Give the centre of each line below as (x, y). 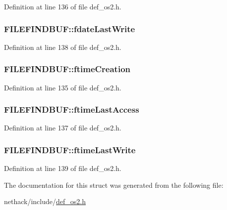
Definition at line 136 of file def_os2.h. (63, 6)
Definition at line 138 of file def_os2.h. (63, 47)
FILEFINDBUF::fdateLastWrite (70, 28)
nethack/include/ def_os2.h (45, 201)
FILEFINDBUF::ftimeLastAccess (72, 109)
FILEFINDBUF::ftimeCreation (67, 69)
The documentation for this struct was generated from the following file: (114, 185)
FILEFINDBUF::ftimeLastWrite (70, 149)
